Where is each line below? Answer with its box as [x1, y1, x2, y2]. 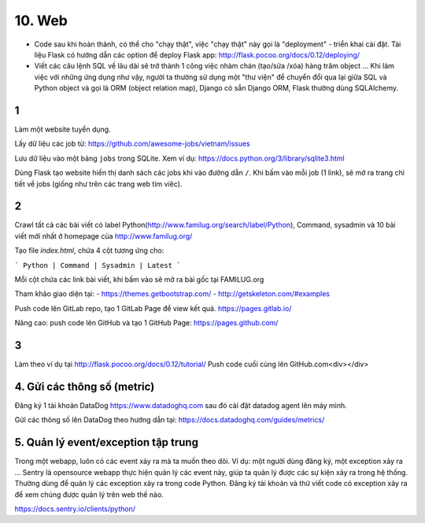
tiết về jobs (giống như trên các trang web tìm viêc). [14, 179, 183, 188]
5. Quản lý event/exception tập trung [14, 436, 198, 449]
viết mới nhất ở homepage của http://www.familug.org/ [14, 231, 193, 240]
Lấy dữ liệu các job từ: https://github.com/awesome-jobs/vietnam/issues [14, 139, 251, 149]
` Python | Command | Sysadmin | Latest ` [14, 261, 181, 269]
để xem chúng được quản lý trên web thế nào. [14, 489, 164, 499]
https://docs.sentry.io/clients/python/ [14, 504, 135, 514]
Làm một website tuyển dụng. [14, 124, 111, 134]
